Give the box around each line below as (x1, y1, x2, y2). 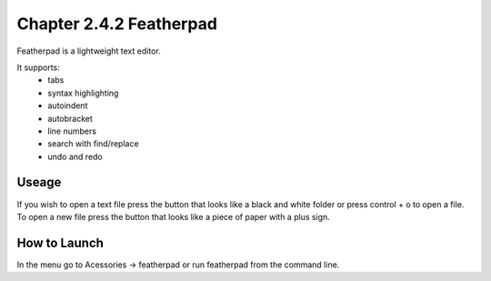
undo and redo (47, 151, 104, 162)
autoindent (47, 100, 88, 111)
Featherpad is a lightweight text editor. (16, 45, 161, 56)
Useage (16, 175, 62, 190)
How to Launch (16, 235, 105, 250)
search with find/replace (47, 138, 140, 149)
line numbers (47, 125, 97, 136)
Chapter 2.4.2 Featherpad (16, 14, 218, 34)
